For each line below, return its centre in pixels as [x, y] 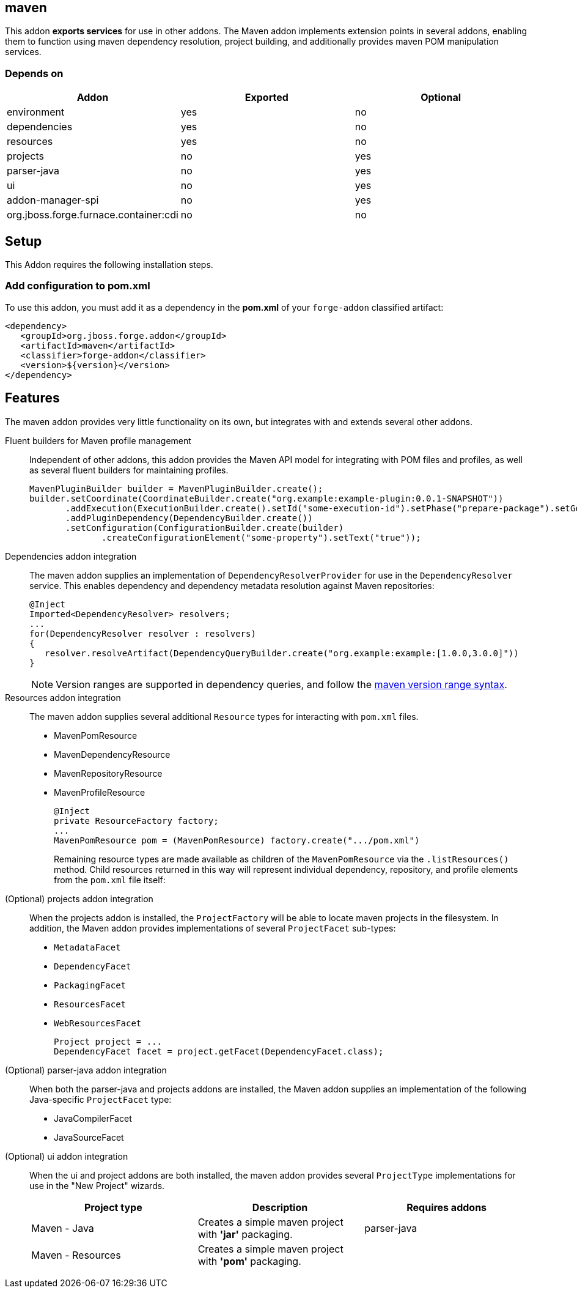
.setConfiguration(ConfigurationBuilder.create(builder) [205, 528]
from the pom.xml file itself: [110, 880]
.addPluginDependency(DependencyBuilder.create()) [189, 518]
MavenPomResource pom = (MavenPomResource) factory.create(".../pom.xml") [237, 840]
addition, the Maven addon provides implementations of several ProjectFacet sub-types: [213, 928]
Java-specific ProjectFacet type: [101, 1099]
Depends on [34, 73]
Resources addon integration [63, 697]
